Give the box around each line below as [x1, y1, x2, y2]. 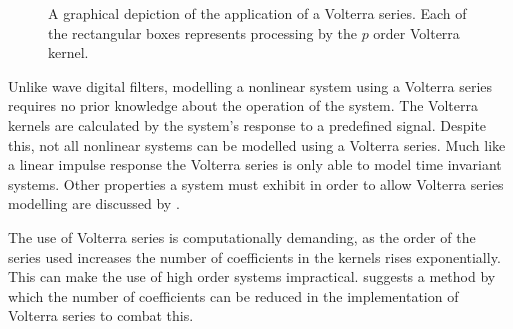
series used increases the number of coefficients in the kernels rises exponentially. [8, 246, 501, 267]
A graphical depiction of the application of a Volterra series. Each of [48, 3, 467, 23]
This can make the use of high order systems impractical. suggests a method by [8, 266, 496, 287]
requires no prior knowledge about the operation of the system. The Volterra [8, 95, 478, 116]
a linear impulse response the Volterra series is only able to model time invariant [8, 154, 502, 175]
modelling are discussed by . [8, 193, 180, 214]
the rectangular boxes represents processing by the [48, 22, 357, 43]
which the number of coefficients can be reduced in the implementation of [8, 285, 459, 306]
